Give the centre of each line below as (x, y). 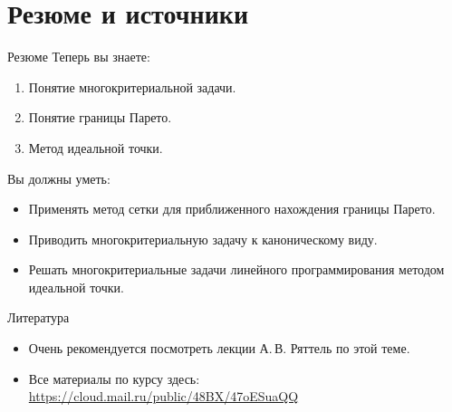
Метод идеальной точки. (96, 147)
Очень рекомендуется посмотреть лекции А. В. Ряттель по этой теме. (219, 348)
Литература (38, 317)
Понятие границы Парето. (100, 117)
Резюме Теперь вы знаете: (79, 57)
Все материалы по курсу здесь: (114, 378)
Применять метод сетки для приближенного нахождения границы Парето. (232, 209)
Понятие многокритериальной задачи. (132, 86)
